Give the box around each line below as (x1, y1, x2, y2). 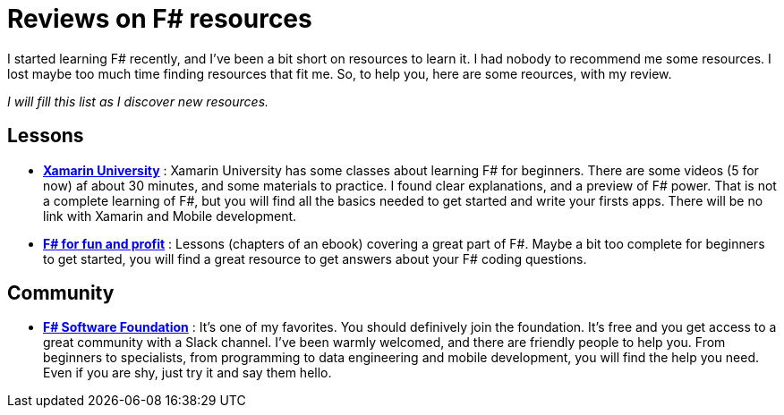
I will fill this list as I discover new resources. (7, 93, 269, 109)
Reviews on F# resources (7, 4, 312, 34)
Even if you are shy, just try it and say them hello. (43, 365, 332, 381)
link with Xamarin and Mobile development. (43, 207, 297, 224)
